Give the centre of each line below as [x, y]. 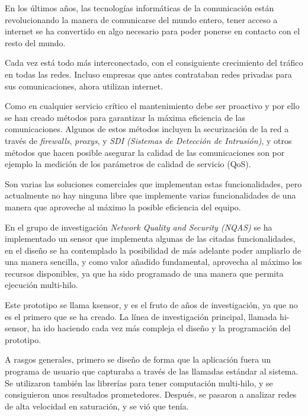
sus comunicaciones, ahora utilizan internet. [84, 86]
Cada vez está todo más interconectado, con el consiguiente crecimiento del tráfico [154, 63]
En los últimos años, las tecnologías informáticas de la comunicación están [139, 8]
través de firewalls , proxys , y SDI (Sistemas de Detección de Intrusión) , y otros [148, 140]
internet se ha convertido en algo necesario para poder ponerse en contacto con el [153, 31]
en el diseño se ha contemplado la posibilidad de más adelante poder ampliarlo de [153, 250]
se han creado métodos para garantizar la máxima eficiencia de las [125, 117]
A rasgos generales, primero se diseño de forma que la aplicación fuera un [138, 359]
